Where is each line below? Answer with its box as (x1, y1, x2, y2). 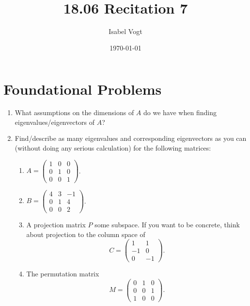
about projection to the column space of (26, 229, 145, 239)
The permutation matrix (26, 269, 99, 279)
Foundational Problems (3, 79, 162, 99)
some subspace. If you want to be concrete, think (94, 219, 240, 229)
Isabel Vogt (109, 26, 142, 36)
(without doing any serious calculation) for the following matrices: (15, 143, 211, 153)
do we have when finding (143, 107, 217, 118)
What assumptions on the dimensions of (15, 107, 134, 118)
